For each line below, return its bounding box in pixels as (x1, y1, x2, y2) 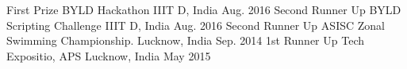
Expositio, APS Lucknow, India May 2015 (6, 47, 211, 64)
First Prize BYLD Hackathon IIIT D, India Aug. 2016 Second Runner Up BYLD (6, 2, 401, 17)
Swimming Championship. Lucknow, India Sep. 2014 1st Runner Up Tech (6, 32, 365, 49)
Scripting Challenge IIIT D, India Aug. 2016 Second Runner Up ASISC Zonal (6, 16, 385, 33)
